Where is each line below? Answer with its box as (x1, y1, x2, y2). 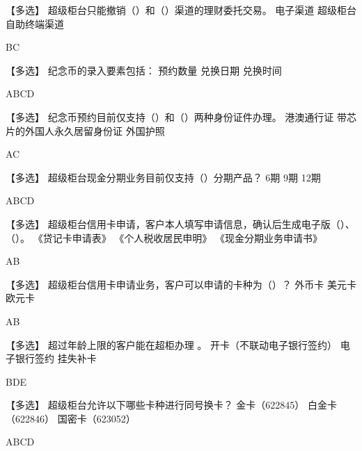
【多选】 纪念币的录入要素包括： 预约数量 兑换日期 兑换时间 (6, 63, 282, 77)
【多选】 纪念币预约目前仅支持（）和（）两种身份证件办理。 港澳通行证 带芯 (6, 109, 356, 124)
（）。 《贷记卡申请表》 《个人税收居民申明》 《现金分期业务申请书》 (6, 230, 323, 245)
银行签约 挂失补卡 (15, 351, 97, 366)
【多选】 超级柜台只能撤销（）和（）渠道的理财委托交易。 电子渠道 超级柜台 (6, 3, 356, 17)
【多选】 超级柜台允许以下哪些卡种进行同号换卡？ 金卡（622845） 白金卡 (6, 397, 337, 412)
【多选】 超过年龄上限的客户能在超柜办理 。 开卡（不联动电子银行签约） (6, 337, 337, 352)
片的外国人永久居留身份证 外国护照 (6, 123, 165, 138)
